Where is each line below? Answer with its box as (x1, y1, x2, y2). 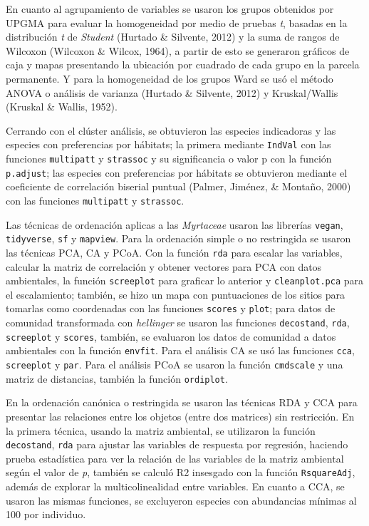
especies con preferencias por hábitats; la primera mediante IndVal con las (6, 137, 331, 152)
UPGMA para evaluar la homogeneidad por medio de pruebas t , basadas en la (6, 15, 348, 30)
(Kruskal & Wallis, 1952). (6, 99, 118, 114)
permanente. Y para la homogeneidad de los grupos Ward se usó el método (6, 71, 333, 86)
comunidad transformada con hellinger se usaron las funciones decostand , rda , (6, 315, 350, 330)
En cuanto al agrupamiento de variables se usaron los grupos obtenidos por (6, 1, 334, 16)
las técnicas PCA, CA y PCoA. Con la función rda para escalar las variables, (6, 244, 343, 259)
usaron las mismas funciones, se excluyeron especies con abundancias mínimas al (6, 493, 357, 507)
